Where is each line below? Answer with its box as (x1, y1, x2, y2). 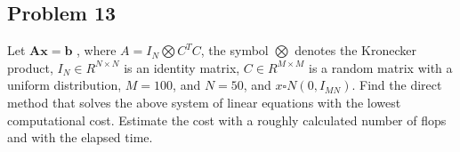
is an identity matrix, (124, 58, 240, 76)
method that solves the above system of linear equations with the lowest (7, 92, 401, 111)
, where (77, 41, 117, 60)
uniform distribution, (7, 76, 122, 94)
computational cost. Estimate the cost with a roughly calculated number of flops (7, 110, 447, 129)
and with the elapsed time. (7, 128, 153, 147)
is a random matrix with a (308, 58, 453, 76)
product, (7, 58, 53, 76)
